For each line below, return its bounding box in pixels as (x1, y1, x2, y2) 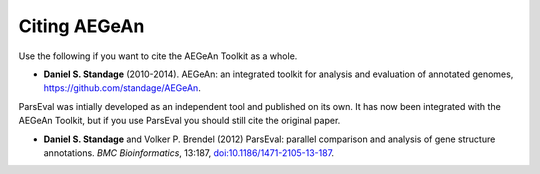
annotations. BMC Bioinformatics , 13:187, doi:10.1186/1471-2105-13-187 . (43, 146, 335, 159)
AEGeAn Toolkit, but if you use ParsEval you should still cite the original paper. (18, 115, 341, 127)
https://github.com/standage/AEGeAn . (43, 82, 202, 94)
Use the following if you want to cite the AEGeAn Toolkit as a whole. (18, 50, 298, 62)
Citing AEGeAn (18, 15, 145, 37)
